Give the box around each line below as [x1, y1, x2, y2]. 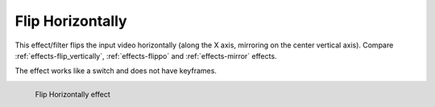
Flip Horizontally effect [35, 89, 110, 99]
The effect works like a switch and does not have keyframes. [14, 66, 217, 76]
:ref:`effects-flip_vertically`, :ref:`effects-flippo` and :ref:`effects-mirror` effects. [14, 51, 277, 60]
